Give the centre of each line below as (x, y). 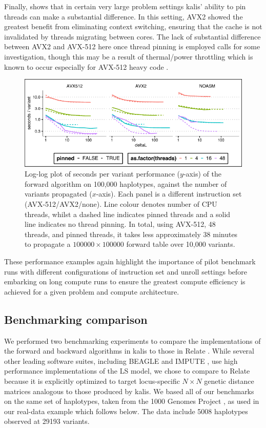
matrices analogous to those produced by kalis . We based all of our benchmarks (129, 391)
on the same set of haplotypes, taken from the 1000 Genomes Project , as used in (132, 401)
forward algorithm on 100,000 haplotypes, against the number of (126, 183)
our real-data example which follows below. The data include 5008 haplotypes (126, 411)
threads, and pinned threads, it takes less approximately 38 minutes (131, 234)
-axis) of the (202, 174)
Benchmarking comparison (76, 319)
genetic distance (229, 381)
